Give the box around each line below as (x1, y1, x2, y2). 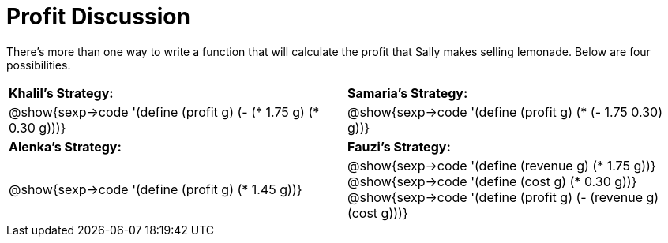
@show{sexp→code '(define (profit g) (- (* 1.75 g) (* (9, 103, 320, 120)
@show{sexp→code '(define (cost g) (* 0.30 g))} (347, 173, 637, 189)
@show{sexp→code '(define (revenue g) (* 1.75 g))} (347, 157, 656, 174)
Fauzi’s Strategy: (347, 138, 451, 155)
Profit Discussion (6, 3, 190, 30)
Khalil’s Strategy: (9, 84, 114, 101)
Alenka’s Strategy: (9, 138, 122, 155)
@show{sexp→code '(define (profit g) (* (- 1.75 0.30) (347, 103, 662, 120)
